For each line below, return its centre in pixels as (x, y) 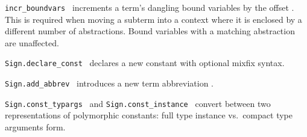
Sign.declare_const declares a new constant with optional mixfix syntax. (145, 63)
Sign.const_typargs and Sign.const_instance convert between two (138, 103)
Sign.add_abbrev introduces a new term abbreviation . (109, 83)
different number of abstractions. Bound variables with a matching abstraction (150, 31)
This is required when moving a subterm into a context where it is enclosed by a (153, 19)
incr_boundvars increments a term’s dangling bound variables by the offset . (150, 7)
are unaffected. (32, 42)
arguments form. (35, 127)
